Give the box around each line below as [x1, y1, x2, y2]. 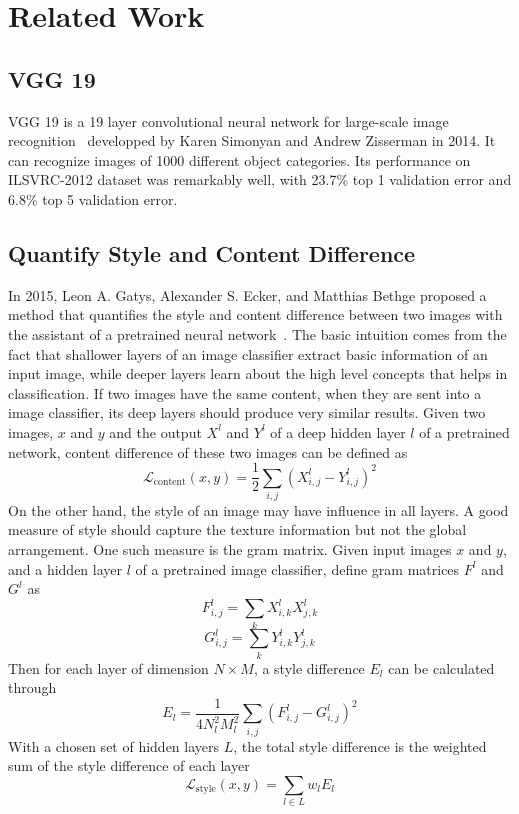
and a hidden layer [8, 558, 123, 579]
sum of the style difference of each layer [8, 755, 250, 776]
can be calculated [388, 657, 495, 678]
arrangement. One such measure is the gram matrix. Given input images [8, 539, 452, 560]
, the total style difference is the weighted [233, 735, 487, 756]
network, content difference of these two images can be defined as [8, 441, 408, 462]
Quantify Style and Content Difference [8, 237, 416, 268]
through [8, 677, 57, 698]
